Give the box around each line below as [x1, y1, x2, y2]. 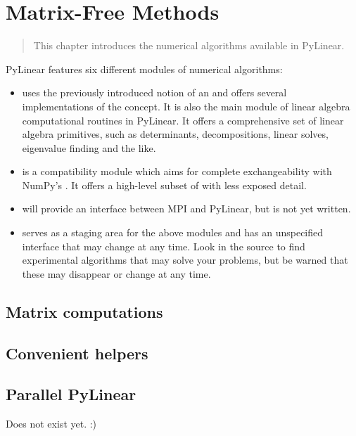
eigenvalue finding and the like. [22, 140, 156, 155]
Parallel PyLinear [6, 383, 136, 405]
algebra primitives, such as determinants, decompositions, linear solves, [22, 127, 329, 141]
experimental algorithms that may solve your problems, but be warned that [22, 252, 348, 267]
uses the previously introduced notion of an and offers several [22, 85, 287, 100]
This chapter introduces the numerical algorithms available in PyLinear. [33, 38, 345, 53]
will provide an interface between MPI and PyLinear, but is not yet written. [22, 201, 351, 216]
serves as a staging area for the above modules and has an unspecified [22, 225, 324, 240]
